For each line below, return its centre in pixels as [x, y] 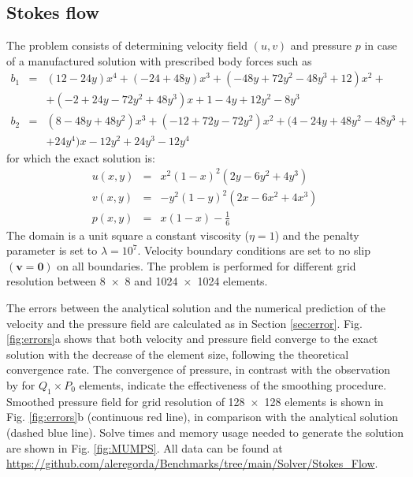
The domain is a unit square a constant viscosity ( [128, 235]
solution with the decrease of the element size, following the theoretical [178, 354]
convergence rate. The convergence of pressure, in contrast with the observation [199, 369]
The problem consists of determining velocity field [127, 45]
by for [21, 384]
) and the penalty [317, 235]
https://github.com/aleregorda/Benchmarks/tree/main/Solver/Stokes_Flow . [192, 463]
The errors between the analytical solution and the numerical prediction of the [196, 307]
